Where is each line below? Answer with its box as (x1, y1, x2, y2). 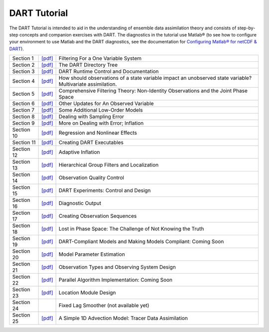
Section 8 (12, 113, 35, 120)
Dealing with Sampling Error (58, 113, 125, 120)
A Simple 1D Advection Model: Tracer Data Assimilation (58, 315, 188, 322)
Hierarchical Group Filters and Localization (58, 162, 159, 168)
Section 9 (12, 120, 35, 127)
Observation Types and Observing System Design (58, 264, 176, 271)
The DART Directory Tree (58, 61, 118, 68)
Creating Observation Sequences (58, 212, 137, 219)
